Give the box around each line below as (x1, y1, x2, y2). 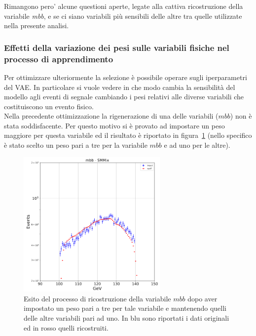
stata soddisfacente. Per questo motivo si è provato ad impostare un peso (4, 120, 225, 130)
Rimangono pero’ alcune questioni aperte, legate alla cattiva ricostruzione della (4, 1, 243, 11)
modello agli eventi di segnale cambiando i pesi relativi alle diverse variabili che (4, 91, 244, 102)
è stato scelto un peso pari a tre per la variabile (4, 140, 147, 150)
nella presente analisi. (4, 20, 69, 31)
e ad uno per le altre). (164, 140, 230, 150)
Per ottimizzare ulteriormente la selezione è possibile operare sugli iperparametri (4, 72, 247, 82)
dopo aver (187, 293, 218, 303)
